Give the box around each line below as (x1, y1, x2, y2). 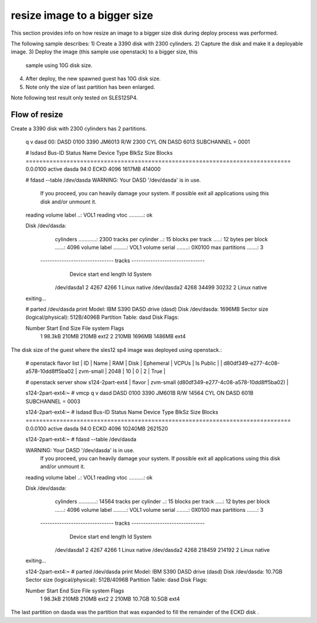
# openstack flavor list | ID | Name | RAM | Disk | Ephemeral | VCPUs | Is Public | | (25, 359, 222, 367)
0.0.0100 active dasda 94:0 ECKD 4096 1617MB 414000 (25, 165, 161, 173)
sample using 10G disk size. (25, 62, 93, 69)
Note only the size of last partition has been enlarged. (25, 83, 156, 91)
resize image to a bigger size (11, 9, 154, 22)
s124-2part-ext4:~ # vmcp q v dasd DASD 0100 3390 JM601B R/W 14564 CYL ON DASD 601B (25, 389, 254, 397)
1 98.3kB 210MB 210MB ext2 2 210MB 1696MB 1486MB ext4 (40, 333, 186, 340)
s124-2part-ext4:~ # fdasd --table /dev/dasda (25, 436, 137, 443)
